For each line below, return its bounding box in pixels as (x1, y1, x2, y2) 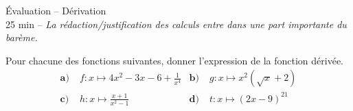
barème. (5, 30, 38, 45)
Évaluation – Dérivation (5, 3, 106, 17)
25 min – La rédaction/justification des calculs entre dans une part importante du (5, 16, 347, 31)
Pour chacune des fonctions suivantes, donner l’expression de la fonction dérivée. (5, 53, 343, 67)
